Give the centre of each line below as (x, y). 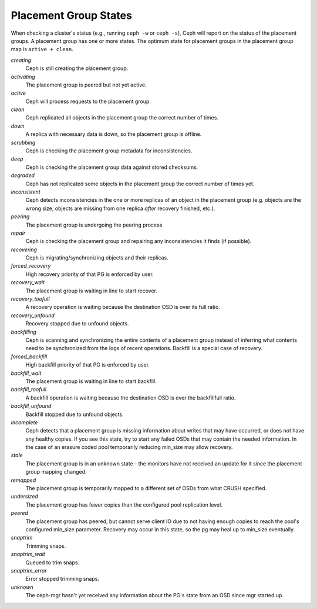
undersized (24, 497)
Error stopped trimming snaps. (63, 579)
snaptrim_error (29, 570)
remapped (23, 480)
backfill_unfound (31, 406)
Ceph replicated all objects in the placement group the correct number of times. (122, 118)
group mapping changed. (56, 472)
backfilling (23, 332)
